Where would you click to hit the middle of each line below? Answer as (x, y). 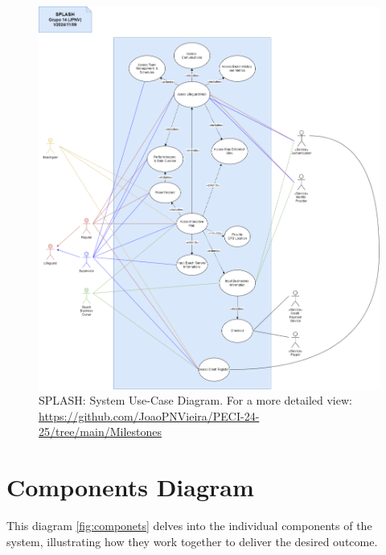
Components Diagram (130, 487)
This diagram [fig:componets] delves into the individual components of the (189, 526)
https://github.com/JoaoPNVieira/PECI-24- (149, 415)
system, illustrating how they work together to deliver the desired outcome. (192, 541)
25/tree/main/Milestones (101, 432)
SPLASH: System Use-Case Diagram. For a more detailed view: (195, 400)
